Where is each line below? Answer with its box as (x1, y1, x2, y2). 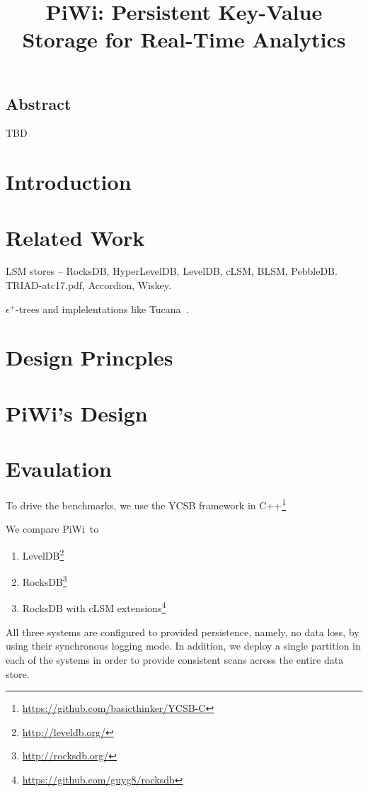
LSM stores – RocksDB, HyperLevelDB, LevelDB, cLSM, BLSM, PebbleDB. (6, 264, 338, 278)
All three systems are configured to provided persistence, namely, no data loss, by (6, 624, 360, 639)
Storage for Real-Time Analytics (22, 25, 346, 54)
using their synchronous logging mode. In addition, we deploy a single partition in (6, 638, 361, 653)
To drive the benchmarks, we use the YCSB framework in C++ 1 (6, 496, 286, 512)
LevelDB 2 (22, 545, 64, 562)
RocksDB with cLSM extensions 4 (22, 599, 166, 616)
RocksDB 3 (22, 572, 67, 589)
